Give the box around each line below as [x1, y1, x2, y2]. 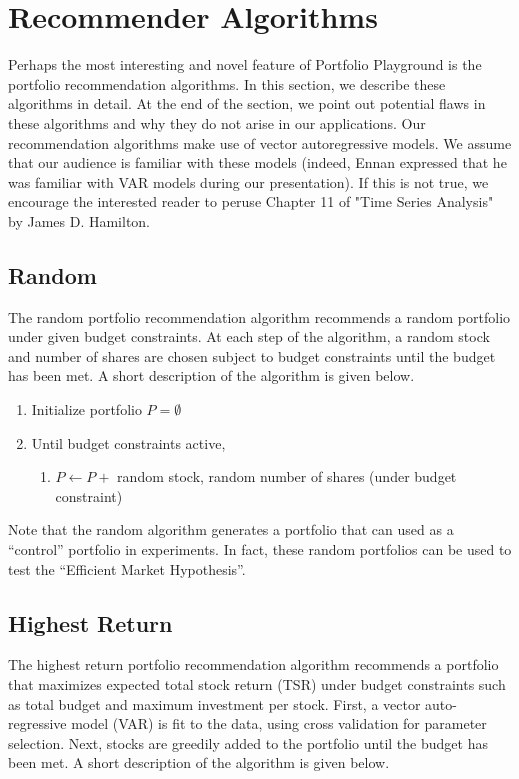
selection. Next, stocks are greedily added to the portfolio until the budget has [8, 732, 488, 753]
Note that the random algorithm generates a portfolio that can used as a [8, 519, 454, 540]
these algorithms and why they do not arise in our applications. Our [8, 112, 426, 133]
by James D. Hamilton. [8, 210, 151, 231]
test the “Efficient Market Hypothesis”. [8, 558, 246, 579]
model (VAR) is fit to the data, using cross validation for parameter [71, 713, 487, 734]
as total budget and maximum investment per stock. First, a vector [8, 693, 421, 714]
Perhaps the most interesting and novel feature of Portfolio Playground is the [8, 54, 482, 75]
